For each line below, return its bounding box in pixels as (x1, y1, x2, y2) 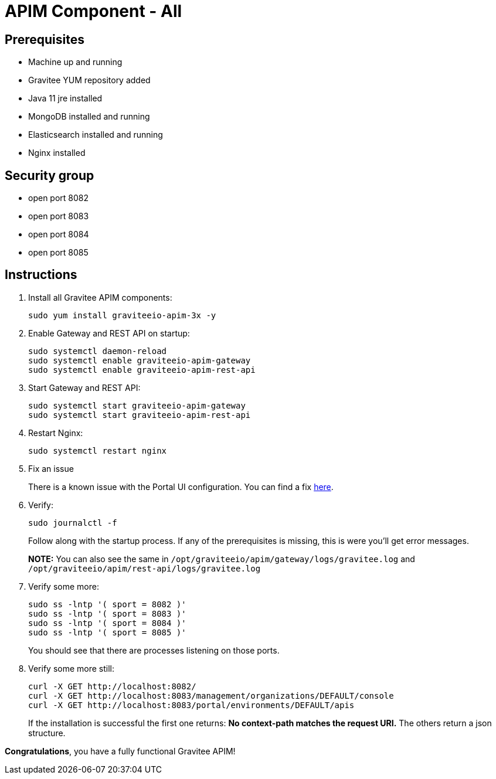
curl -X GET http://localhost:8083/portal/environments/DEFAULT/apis (28, 700, 355, 710)
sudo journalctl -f (28, 518, 117, 528)
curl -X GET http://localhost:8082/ (28, 681, 196, 691)
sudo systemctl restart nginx (28, 445, 167, 455)
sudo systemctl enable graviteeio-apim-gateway (28, 355, 251, 365)
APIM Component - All (5, 1, 182, 21)
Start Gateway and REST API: (28, 382, 141, 393)
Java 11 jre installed (28, 93, 103, 104)
